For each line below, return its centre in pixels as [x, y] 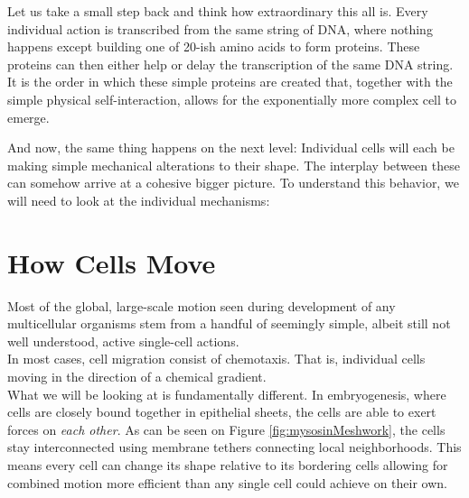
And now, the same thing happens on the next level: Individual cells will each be [231, 148]
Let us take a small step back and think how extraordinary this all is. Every [218, 11]
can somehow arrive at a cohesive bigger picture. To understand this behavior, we [233, 183]
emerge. [28, 117]
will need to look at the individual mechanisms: [139, 200]
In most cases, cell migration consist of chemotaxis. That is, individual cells [216, 359]
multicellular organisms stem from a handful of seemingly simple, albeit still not [229, 323]
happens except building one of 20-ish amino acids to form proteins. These [214, 46]
